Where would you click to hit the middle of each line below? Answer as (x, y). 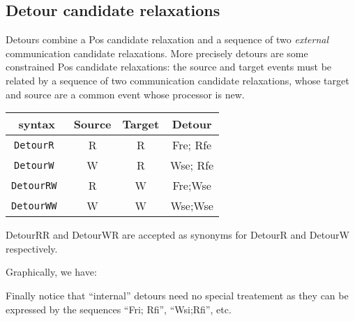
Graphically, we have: (51, 272)
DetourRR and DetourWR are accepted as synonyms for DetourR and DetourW (177, 235)
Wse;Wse (192, 206)
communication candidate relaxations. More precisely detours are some (157, 53)
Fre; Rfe (192, 145)
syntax (37, 124)
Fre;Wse (192, 186)
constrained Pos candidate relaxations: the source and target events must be (169, 67)
